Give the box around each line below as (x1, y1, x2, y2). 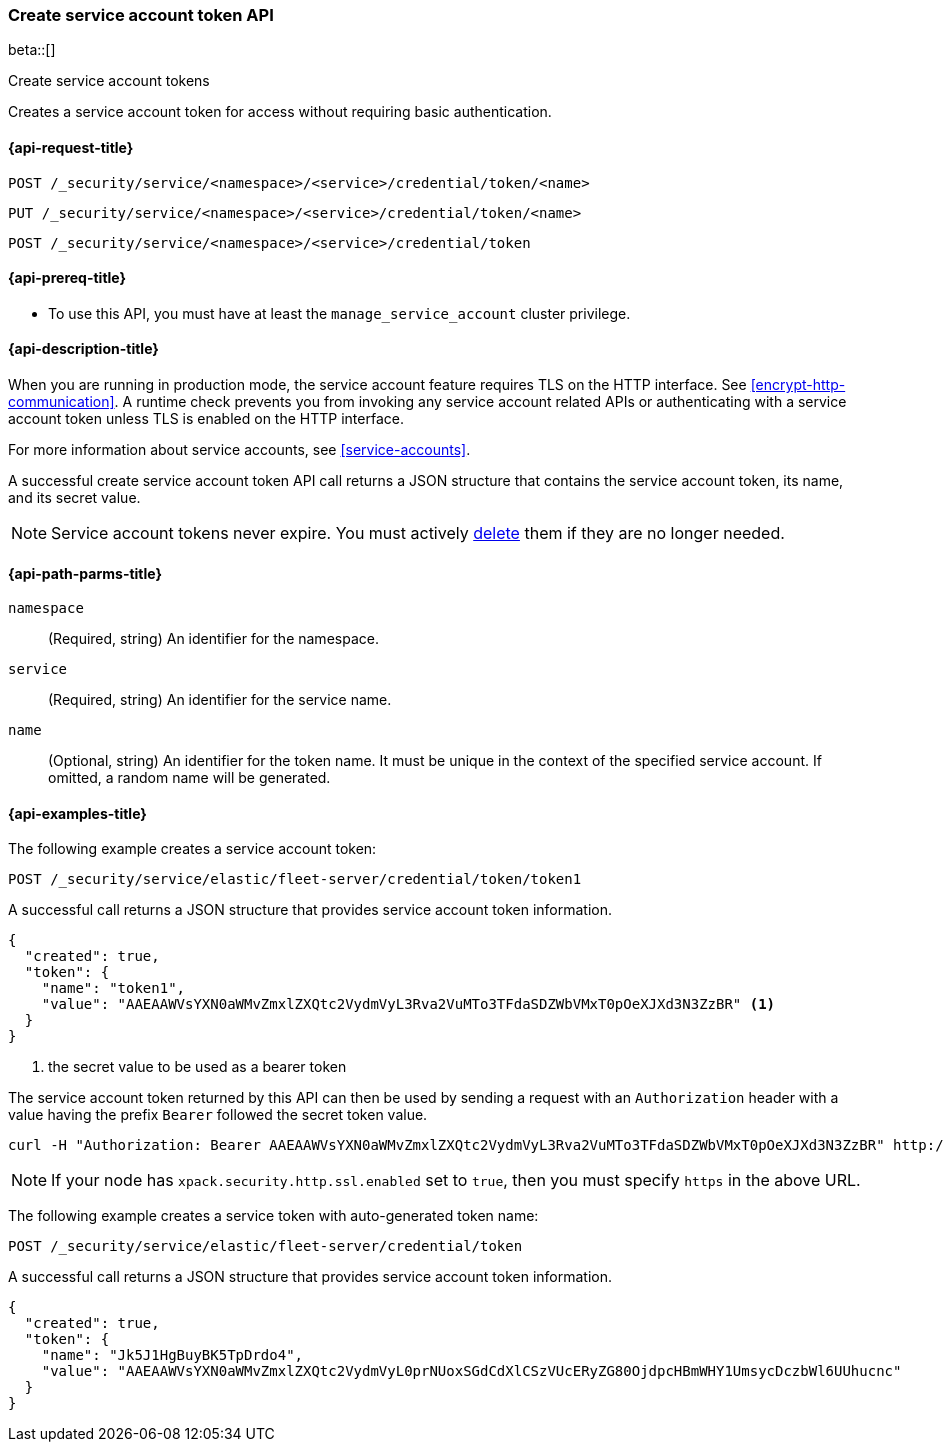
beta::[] (8, 41, 56, 59)
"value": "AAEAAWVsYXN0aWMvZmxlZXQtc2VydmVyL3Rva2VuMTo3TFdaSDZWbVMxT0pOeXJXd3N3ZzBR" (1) (41, 996, 776, 1013)
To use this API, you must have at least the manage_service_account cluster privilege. (48, 304, 631, 322)
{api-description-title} (8, 340, 159, 358)
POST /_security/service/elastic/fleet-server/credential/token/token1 (8, 871, 582, 888)
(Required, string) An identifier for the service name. (48, 691, 392, 709)
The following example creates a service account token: (8, 840, 377, 858)
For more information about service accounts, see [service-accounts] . (8, 441, 471, 459)
